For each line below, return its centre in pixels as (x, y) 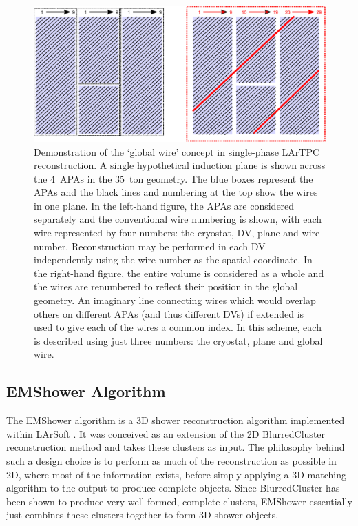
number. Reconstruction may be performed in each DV (150, 246)
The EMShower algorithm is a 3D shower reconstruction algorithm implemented (176, 420)
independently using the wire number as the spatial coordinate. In (173, 260)
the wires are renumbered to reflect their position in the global (166, 286)
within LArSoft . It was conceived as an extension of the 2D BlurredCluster (166, 433)
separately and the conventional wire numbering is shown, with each (178, 219)
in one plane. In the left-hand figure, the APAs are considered (164, 205)
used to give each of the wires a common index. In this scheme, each (178, 327)
